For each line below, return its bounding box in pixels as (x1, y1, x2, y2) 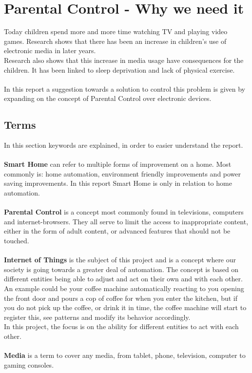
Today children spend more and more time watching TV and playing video (4, 26, 228, 37)
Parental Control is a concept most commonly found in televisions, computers (4, 207, 244, 217)
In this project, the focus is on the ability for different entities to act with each (4, 321, 239, 332)
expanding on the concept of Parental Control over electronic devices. (4, 93, 212, 103)
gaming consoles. (4, 359, 54, 370)
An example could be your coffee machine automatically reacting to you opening (4, 283, 244, 293)
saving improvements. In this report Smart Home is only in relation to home (4, 178, 232, 188)
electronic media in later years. (4, 45, 96, 56)
